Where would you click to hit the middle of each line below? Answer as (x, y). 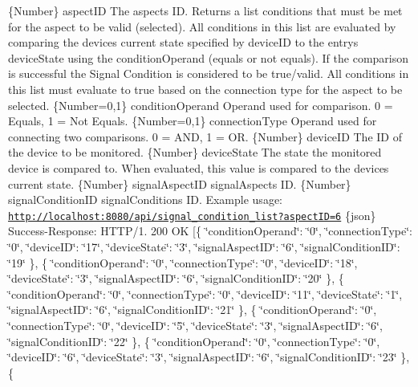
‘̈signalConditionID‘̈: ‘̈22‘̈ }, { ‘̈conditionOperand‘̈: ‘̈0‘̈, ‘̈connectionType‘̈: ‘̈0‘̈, (194, 341)
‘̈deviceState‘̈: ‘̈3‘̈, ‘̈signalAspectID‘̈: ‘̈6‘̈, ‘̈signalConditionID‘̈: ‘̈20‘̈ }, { (176, 278)
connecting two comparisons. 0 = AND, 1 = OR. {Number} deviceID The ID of (205, 136)
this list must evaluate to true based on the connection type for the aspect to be (205, 89)
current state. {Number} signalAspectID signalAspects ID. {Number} (180, 183)
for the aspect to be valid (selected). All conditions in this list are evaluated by (202, 26)
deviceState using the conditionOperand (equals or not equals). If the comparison (209, 57)
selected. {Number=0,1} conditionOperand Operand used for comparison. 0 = (201, 105)
